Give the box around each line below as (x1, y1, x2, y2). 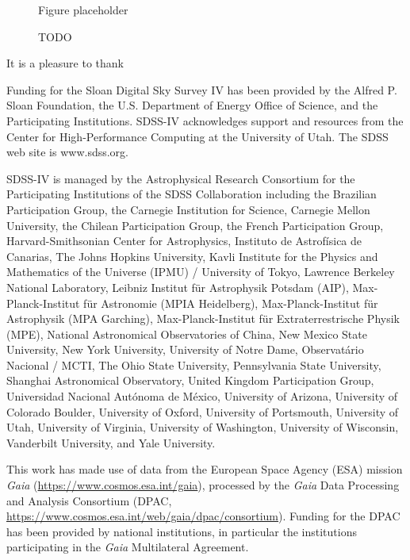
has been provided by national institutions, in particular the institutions (6, 523, 357, 539)
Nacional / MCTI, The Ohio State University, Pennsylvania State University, (6, 356, 381, 373)
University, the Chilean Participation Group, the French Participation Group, (6, 217, 384, 233)
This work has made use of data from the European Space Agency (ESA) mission (6, 461, 403, 478)
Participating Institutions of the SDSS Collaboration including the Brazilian (6, 186, 377, 202)
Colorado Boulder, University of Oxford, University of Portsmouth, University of (6, 403, 399, 420)
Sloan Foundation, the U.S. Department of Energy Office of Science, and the (6, 97, 378, 113)
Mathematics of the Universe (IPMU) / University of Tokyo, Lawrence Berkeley (6, 263, 395, 280)
